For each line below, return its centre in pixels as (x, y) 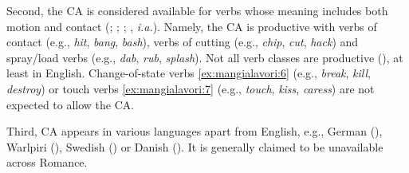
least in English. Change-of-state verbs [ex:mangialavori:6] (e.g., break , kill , (189, 73)
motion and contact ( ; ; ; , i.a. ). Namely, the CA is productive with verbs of (192, 26)
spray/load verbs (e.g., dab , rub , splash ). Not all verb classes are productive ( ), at (205, 57)
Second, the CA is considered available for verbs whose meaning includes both (197, 10)
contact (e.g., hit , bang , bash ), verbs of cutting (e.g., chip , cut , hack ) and (183, 42)
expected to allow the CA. (71, 104)
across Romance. (47, 162)
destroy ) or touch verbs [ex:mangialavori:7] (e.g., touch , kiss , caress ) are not (191, 88)
